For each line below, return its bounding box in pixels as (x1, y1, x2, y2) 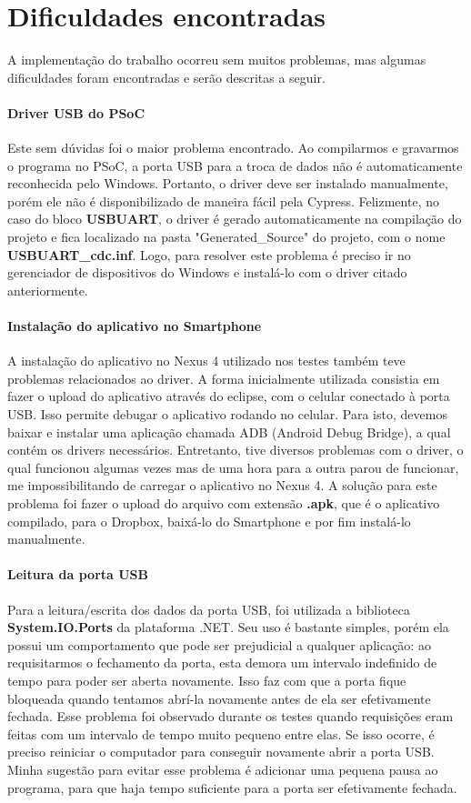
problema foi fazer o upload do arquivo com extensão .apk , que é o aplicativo (7, 494, 440, 512)
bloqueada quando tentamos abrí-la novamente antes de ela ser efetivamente (7, 688, 431, 708)
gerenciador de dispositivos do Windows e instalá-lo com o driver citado (7, 263, 407, 282)
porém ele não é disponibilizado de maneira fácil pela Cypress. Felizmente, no (7, 191, 439, 210)
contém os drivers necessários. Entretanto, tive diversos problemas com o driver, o (7, 440, 464, 459)
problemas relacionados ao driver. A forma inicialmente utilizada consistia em (7, 368, 440, 387)
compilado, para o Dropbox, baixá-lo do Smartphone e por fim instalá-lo (7, 511, 411, 530)
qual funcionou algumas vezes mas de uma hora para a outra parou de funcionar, (7, 457, 459, 477)
